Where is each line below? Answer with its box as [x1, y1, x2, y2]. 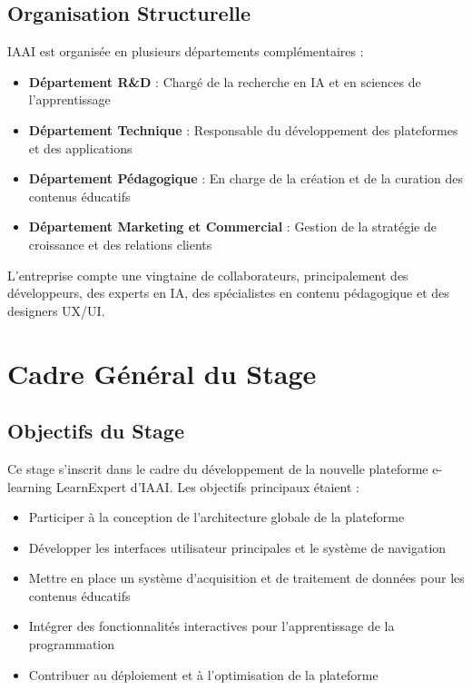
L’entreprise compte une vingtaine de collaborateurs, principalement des [7, 265, 408, 284]
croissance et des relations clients [28, 234, 212, 253]
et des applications [28, 138, 133, 157]
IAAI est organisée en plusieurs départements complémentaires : [7, 42, 364, 61]
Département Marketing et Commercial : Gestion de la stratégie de [28, 217, 437, 236]
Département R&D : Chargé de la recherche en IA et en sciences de [28, 72, 421, 91]
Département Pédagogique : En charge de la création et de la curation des [28, 169, 464, 188]
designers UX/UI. [7, 301, 105, 320]
